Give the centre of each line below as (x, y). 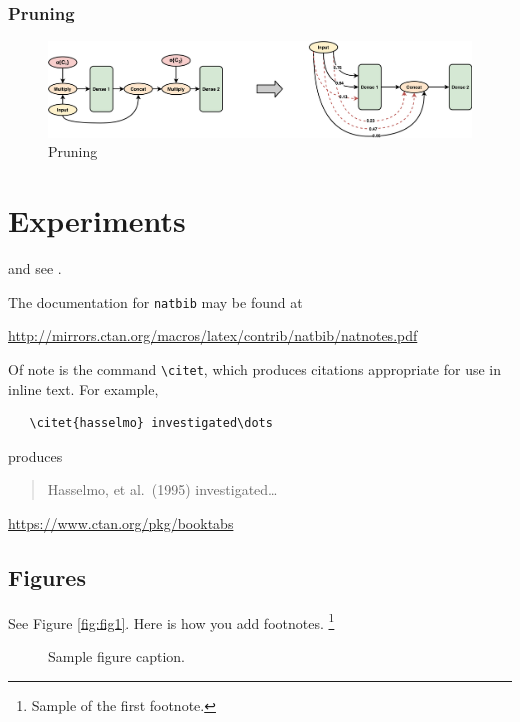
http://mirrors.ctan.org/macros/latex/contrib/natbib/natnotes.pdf (213, 335)
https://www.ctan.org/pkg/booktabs (121, 522)
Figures (47, 576)
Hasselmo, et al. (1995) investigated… (162, 489)
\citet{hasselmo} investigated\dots (151, 423)
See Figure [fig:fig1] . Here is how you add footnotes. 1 (171, 621)
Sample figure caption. (116, 656)
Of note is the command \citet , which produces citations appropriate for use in (254, 368)
